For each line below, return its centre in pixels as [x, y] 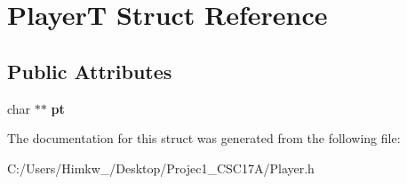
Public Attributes [90, 71]
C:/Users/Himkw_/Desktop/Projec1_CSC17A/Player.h [161, 168]
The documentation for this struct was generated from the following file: [204, 138]
